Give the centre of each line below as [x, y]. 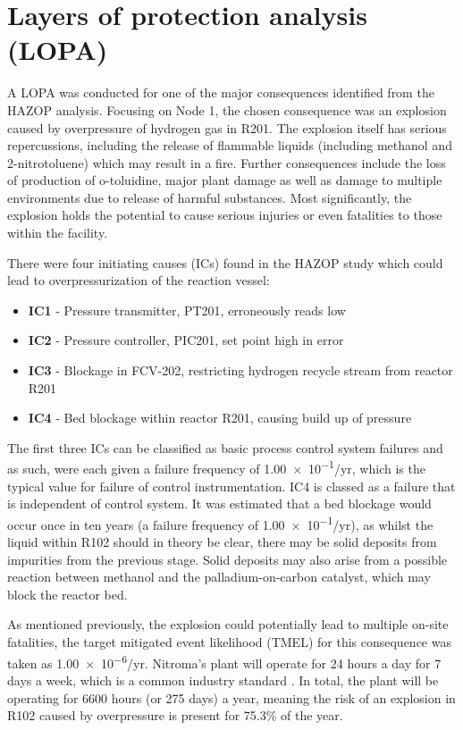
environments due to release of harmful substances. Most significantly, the [210, 197]
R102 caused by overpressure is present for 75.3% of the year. [175, 715]
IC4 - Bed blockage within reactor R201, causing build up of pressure [220, 418]
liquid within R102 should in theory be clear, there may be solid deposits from [222, 542]
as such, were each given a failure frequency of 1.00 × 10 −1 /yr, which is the [216, 467]
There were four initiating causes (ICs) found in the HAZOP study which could [225, 262]
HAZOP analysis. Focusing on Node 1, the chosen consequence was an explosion [227, 109]
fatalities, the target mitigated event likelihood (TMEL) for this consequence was [229, 642]
